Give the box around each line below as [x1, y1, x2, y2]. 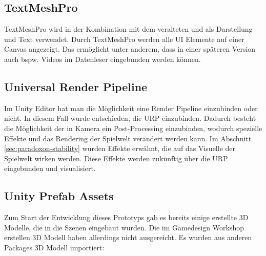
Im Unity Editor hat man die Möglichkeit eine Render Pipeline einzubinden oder [4, 102, 258, 113]
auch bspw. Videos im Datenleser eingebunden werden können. [4, 53, 201, 64]
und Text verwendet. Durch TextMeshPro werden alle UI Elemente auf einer [4, 33, 244, 44]
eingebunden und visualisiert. [4, 163, 96, 174]
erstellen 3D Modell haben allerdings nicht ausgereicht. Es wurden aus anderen [4, 232, 252, 243]
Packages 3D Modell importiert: [4, 242, 105, 252]
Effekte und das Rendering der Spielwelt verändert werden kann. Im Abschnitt [4, 133, 252, 143]
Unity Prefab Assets [4, 188, 114, 204]
